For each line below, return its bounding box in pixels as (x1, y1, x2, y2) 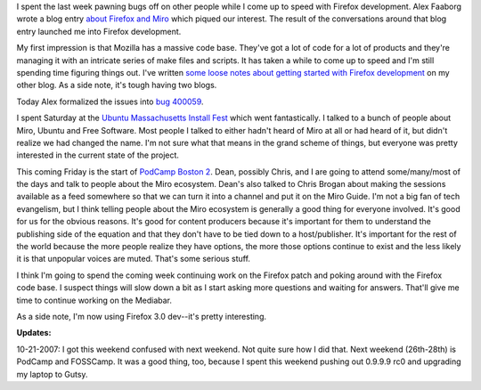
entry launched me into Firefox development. (16, 26, 182, 37)
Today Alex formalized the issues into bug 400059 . (16, 96, 204, 107)
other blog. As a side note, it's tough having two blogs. (16, 80, 217, 91)
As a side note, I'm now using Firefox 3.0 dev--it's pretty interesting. (16, 311, 267, 321)
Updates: (16, 328, 52, 338)
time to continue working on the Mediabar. (16, 295, 173, 305)
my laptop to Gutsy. (16, 369, 88, 379)
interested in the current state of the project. (16, 150, 180, 160)
